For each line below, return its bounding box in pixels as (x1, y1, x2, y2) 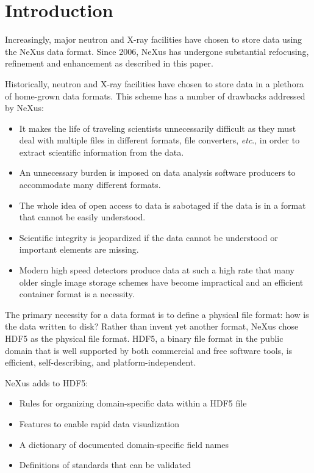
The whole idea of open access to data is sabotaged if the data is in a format (19, 198, 306, 211)
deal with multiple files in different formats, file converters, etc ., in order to (19, 134, 300, 146)
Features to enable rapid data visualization (19, 417, 179, 430)
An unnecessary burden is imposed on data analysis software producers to (19, 166, 296, 179)
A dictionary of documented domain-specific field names (19, 438, 229, 450)
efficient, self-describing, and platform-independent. (5, 356, 196, 369)
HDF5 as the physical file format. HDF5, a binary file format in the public (5, 332, 284, 344)
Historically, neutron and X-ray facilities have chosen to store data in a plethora (5, 77, 304, 90)
